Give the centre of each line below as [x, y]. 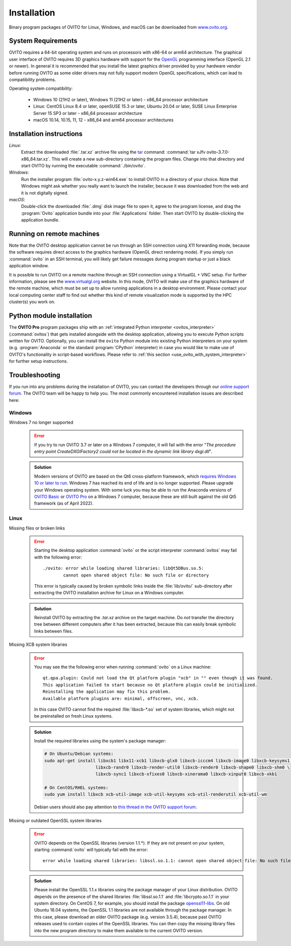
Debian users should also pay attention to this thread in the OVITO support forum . [116, 807]
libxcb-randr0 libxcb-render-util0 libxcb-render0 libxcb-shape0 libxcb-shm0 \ [193, 767]
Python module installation [50, 316]
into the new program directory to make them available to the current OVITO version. [119, 930]
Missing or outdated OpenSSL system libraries [55, 820]
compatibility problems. [32, 80]
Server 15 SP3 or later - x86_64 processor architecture [88, 113]
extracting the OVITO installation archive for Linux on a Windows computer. [109, 593]
